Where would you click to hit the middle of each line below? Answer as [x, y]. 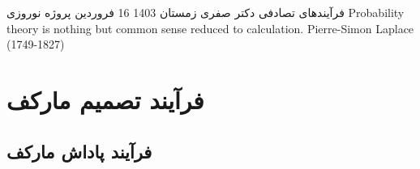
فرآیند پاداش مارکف [79, 151]
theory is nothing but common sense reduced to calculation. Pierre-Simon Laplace [210, 28]
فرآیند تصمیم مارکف [105, 99]
